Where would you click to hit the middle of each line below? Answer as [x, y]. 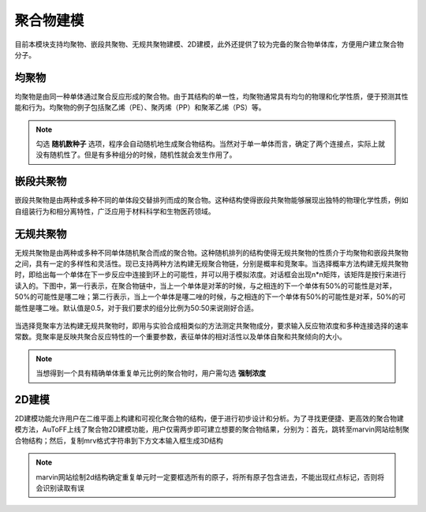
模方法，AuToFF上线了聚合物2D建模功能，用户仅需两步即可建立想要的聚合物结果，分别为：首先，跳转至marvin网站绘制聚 [212, 429]
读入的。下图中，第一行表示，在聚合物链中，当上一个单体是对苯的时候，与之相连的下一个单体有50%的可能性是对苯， [205, 286]
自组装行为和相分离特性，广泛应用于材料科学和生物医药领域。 [115, 211]
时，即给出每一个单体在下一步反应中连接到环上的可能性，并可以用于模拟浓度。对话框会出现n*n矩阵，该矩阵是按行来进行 [210, 275]
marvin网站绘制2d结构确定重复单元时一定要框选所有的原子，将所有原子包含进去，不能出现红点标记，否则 [207, 476]
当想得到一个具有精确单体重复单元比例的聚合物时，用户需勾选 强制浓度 [151, 373]
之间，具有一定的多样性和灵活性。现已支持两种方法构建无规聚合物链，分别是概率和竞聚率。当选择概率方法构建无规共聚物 [211, 263]
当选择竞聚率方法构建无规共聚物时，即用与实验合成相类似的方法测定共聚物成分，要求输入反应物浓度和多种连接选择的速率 [211, 325]
